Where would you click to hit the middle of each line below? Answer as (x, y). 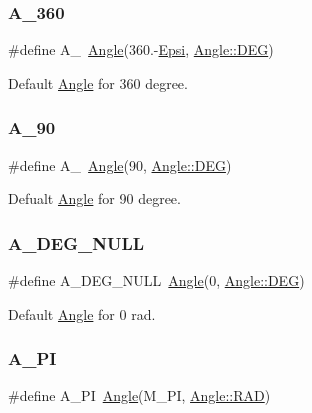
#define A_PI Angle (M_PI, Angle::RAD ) (139, 395)
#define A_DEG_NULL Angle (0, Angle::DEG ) (156, 280)
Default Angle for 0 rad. (82, 313)
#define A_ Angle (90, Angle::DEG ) (120, 164)
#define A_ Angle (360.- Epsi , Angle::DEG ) (141, 49)
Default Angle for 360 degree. (98, 82)
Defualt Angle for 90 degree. (94, 198)
